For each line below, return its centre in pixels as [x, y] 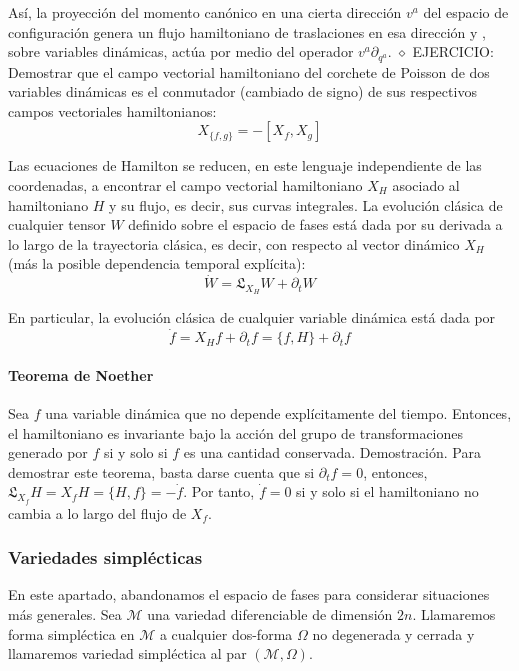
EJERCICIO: [453, 51]
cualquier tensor [57, 224]
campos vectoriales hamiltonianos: [112, 110]
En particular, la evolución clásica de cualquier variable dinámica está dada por [252, 317]
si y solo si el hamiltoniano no [387, 491]
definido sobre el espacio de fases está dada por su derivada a [315, 224]
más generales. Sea [65, 614]
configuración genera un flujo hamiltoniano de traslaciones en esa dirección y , [247, 31]
